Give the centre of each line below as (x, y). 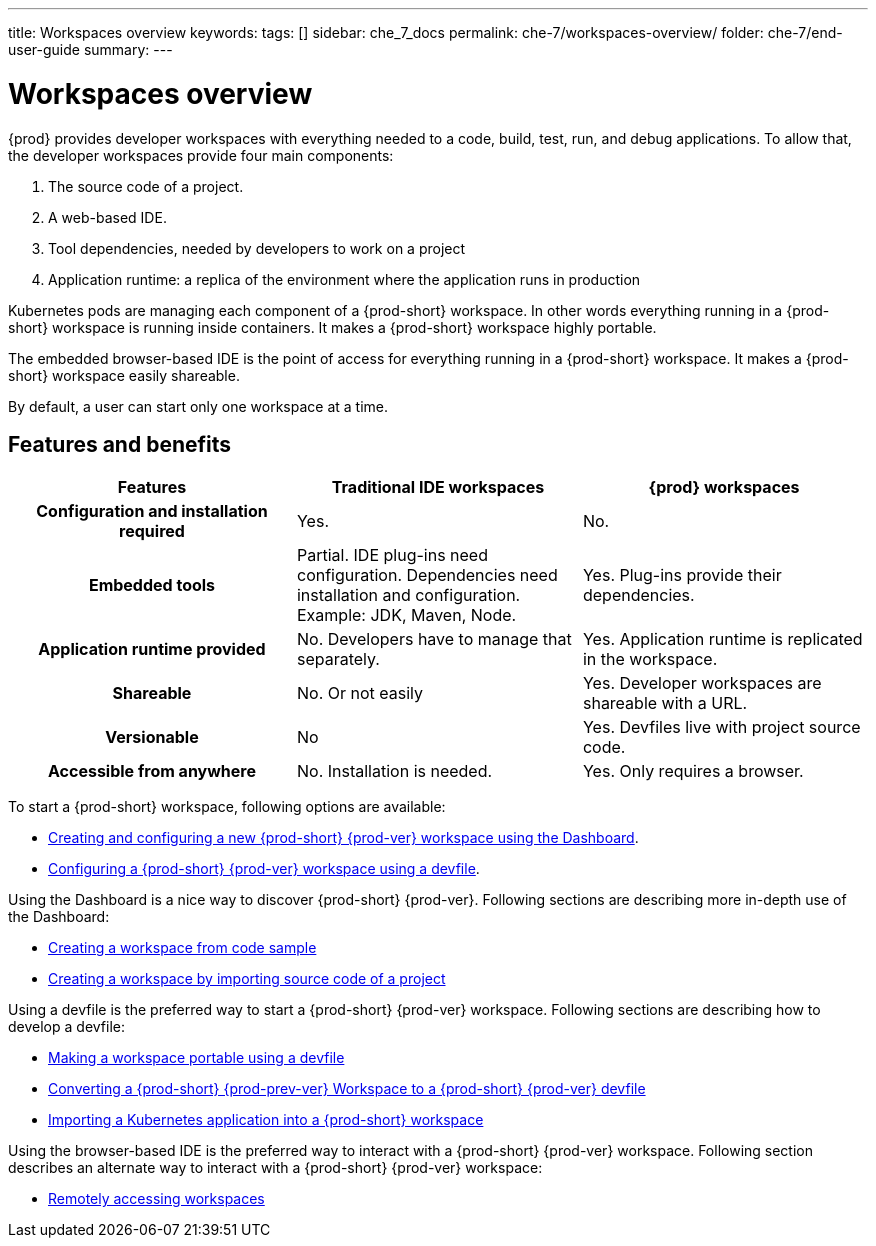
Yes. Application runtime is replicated (722, 639)
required (152, 531)
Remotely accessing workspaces (156, 1199)
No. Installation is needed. (394, 771)
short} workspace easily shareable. (124, 375)
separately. (338, 659)
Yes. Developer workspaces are (702, 683)
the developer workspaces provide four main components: (201, 155)
